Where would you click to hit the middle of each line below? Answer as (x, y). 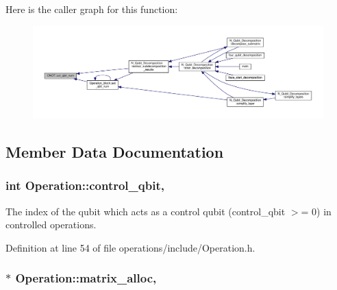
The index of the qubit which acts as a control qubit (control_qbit (146, 211)
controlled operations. (51, 225)
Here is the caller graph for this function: (92, 9)
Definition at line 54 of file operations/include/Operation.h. (130, 247)
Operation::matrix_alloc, (86, 278)
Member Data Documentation (115, 151)
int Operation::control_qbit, (85, 185)
